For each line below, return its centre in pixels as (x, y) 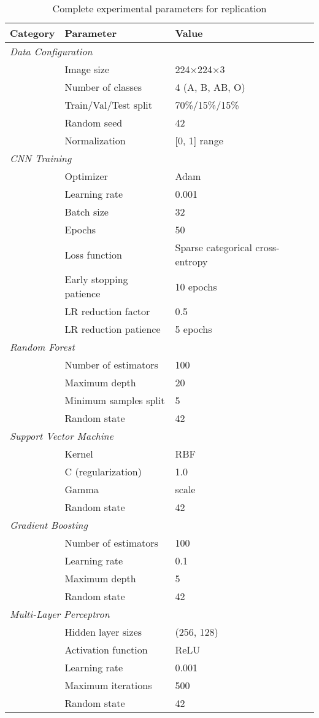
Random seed (94, 123)
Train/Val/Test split (108, 105)
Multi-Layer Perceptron (60, 614)
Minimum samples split (115, 400)
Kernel (79, 454)
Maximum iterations (108, 685)
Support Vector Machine (62, 436)
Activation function (106, 650)
